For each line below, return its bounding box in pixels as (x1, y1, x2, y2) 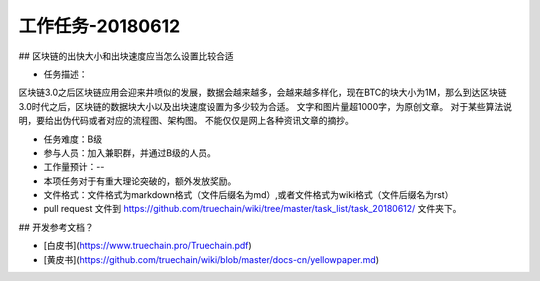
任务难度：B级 (43, 133, 103, 145)
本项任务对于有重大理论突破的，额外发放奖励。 (43, 175, 237, 187)
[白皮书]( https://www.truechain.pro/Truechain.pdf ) (43, 240, 252, 252)
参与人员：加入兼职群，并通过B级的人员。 (43, 146, 217, 159)
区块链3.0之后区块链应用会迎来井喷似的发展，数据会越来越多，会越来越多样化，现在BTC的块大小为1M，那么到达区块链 (18, 86, 507, 99)
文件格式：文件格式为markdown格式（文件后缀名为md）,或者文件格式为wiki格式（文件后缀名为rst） (43, 189, 454, 201)
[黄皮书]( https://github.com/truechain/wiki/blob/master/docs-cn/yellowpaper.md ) (43, 253, 380, 265)
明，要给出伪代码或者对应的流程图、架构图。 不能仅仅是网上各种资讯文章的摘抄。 (18, 115, 354, 127)
